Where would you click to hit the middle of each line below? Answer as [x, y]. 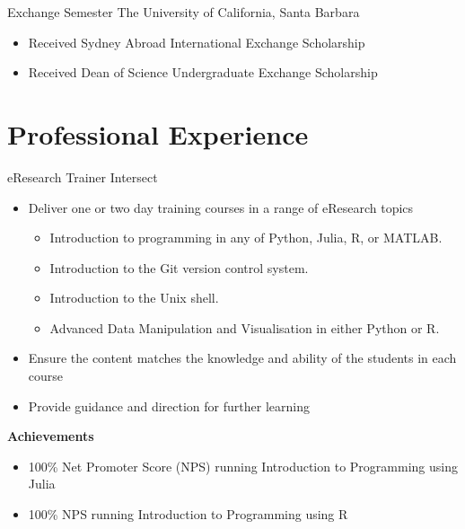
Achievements [51, 436]
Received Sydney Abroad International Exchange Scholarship [197, 42]
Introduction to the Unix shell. [134, 298]
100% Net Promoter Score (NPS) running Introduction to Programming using [243, 466]
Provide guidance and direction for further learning [169, 406]
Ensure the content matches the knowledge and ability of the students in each [242, 358]
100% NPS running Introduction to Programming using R [188, 514]
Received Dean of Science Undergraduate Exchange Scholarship [203, 72]
